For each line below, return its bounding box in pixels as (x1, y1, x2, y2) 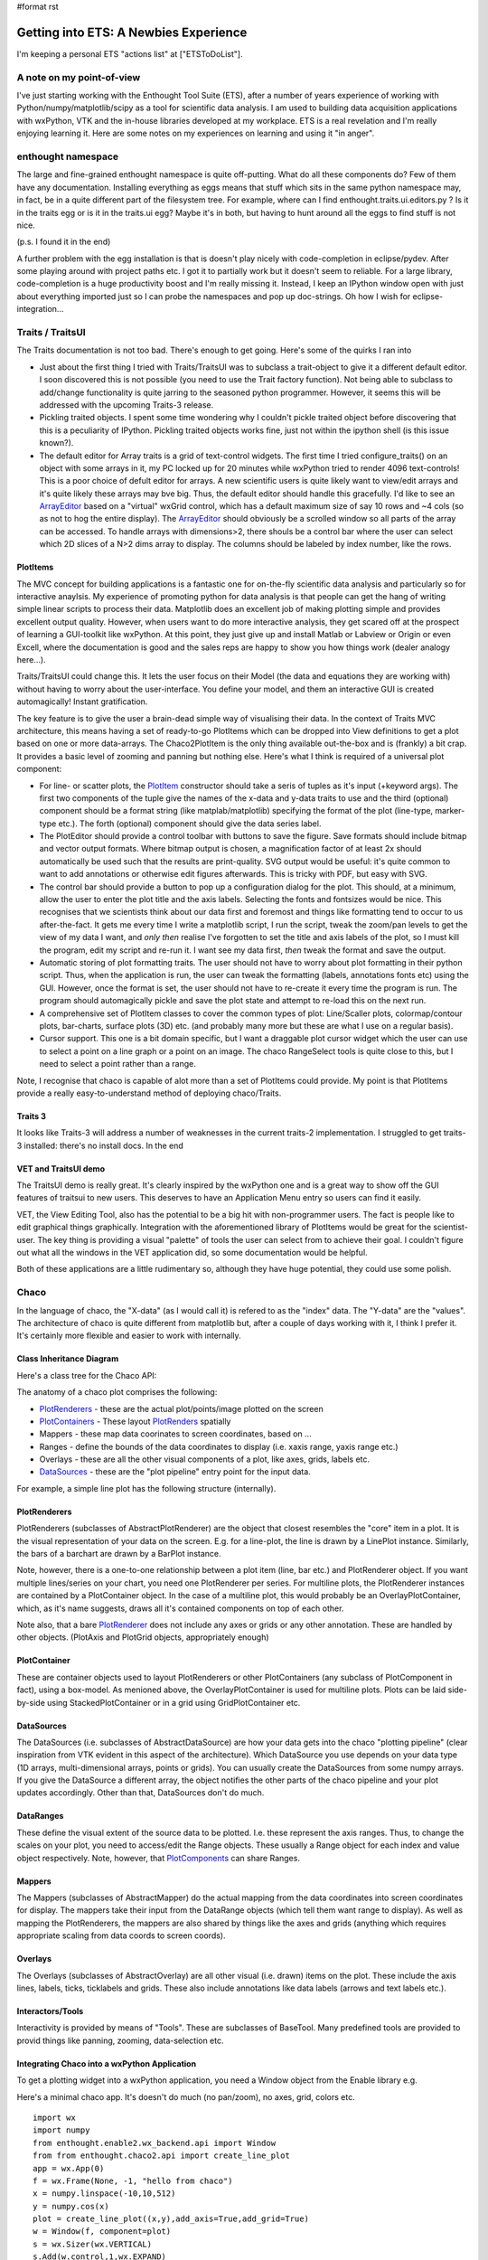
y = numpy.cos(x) (33, 2201, 109, 2211)
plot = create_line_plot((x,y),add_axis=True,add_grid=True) (33, 2214, 309, 2224)
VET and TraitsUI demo (16, 1163, 106, 1174)
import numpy (33, 2125, 90, 2135)
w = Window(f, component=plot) (33, 2227, 172, 2236)
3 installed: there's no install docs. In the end (16, 1140, 184, 1151)
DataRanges (16, 1811, 64, 1822)
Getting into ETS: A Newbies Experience (16, 24, 248, 40)
